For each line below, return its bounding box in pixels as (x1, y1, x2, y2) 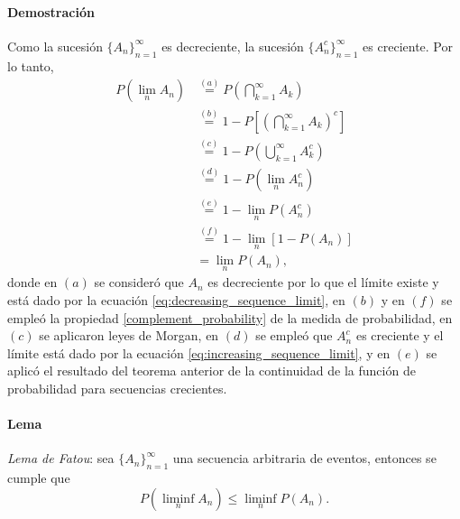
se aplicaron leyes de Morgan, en (39, 326, 219, 345)
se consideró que (94, 273, 184, 292)
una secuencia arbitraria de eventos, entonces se (172, 449, 437, 468)
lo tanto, (7, 56, 54, 75)
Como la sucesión (7, 36, 103, 55)
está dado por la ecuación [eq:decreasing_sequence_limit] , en (7, 290, 345, 309)
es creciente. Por (363, 36, 453, 55)
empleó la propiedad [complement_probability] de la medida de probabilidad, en (7, 308, 453, 327)
